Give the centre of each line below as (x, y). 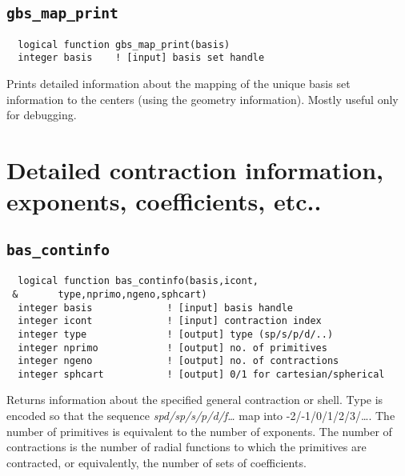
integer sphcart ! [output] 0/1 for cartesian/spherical (201, 374)
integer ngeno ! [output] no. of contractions (178, 361)
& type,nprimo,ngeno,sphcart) (110, 294)
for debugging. (42, 115)
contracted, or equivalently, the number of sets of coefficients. (156, 462)
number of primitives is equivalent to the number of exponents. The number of (199, 431)
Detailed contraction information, (195, 170)
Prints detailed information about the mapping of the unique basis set (178, 84)
